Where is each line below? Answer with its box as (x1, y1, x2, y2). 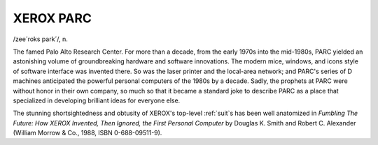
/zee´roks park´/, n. (13, 35, 68, 43)
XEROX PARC (13, 10, 92, 26)
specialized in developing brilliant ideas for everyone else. (13, 96, 181, 105)
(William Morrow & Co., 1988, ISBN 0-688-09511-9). (13, 129, 162, 137)
